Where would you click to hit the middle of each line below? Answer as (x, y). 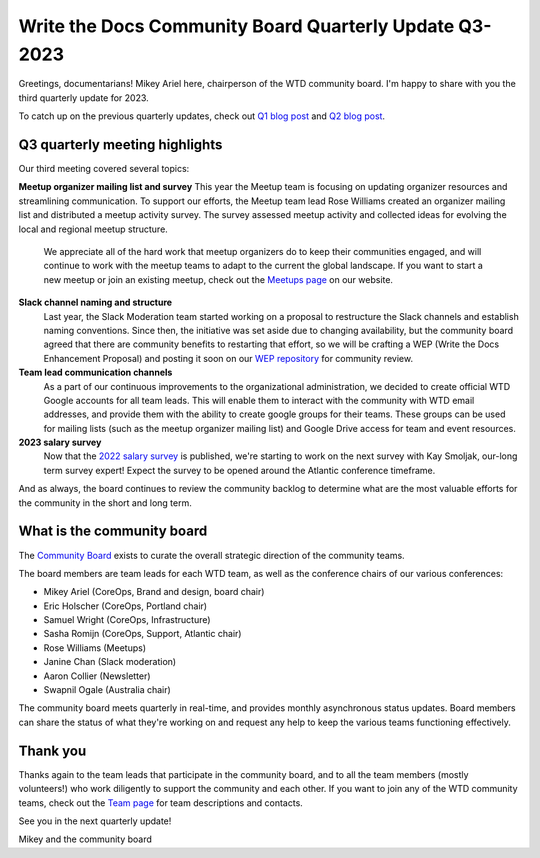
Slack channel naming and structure (95, 302)
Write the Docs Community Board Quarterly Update (236, 26)
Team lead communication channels (95, 372)
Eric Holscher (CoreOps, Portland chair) (125, 606)
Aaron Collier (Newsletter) (97, 676)
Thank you (52, 750)
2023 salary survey (60, 442)
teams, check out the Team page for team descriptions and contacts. (161, 802)
